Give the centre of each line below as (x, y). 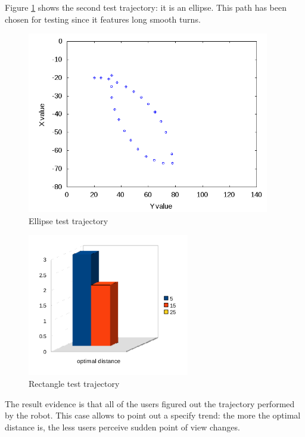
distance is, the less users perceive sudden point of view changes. (122, 427)
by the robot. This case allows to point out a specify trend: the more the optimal (153, 415)
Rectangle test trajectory (74, 383)
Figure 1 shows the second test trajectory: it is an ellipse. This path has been (146, 7)
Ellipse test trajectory (69, 220)
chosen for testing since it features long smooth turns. (103, 19)
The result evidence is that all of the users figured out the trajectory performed (150, 403)
